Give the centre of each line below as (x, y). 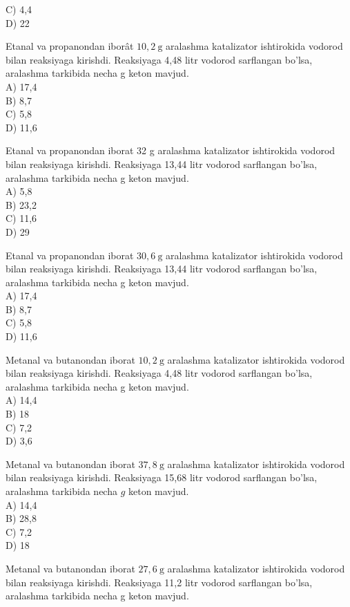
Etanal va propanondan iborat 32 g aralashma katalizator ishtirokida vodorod (171, 150)
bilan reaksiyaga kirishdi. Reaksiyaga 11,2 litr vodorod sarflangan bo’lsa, (159, 582)
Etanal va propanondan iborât (70, 46)
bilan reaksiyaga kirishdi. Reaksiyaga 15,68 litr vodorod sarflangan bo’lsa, (162, 477)
